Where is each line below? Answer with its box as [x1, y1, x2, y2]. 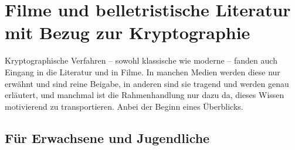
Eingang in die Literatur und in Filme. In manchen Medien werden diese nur [5, 65, 280, 78]
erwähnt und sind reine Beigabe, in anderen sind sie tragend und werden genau [5, 77, 289, 89]
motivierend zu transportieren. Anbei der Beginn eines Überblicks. [5, 100, 243, 112]
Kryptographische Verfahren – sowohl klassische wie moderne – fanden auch [5, 54, 277, 67]
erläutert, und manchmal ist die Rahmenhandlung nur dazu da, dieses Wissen [5, 89, 284, 101]
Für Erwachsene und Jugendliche [5, 128, 210, 146]
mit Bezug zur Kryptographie [5, 20, 250, 44]
